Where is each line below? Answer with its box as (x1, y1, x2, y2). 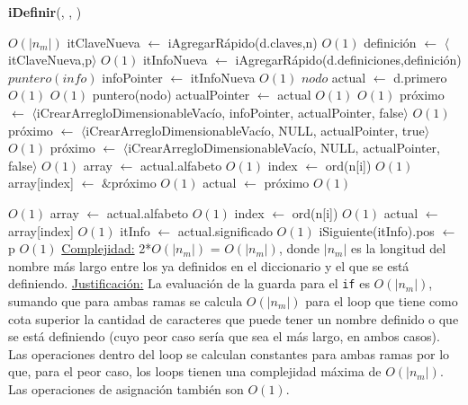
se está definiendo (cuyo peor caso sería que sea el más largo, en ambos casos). (8, 327, 440, 346)
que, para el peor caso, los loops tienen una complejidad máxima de (8, 362, 382, 381)
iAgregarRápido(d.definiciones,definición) (235, 50, 462, 69)
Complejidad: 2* (61, 239, 152, 258)
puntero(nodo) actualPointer (92, 85, 250, 104)
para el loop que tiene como (305, 291, 458, 310)
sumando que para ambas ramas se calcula (8, 291, 243, 310)
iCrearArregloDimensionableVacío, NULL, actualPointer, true (85, 120, 425, 139)
